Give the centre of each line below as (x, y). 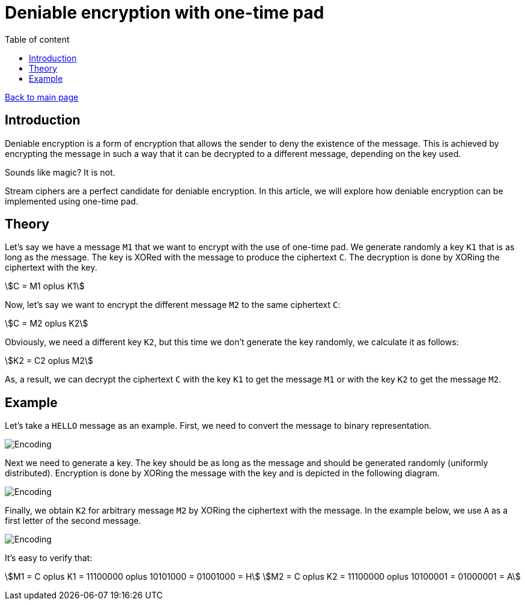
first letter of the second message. (73, 521)
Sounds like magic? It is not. (60, 172)
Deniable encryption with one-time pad (165, 13)
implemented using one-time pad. (72, 201)
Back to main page (42, 97)
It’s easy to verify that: (49, 558)
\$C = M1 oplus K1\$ (45, 286)
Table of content (37, 39)
